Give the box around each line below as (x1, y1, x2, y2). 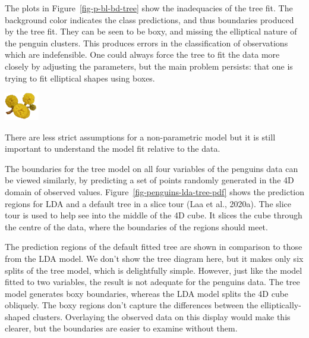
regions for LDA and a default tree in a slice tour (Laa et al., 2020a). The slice (5, 197, 291, 209)
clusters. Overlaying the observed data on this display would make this (33, 310, 291, 323)
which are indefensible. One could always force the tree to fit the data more (5, 48, 280, 61)
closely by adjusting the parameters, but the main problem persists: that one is (5, 60, 293, 72)
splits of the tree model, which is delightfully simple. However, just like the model (5, 264, 302, 276)
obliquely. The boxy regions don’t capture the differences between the (5, 299, 258, 311)
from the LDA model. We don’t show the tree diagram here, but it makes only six (5, 252, 304, 264)
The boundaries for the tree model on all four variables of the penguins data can (5, 162, 298, 174)
